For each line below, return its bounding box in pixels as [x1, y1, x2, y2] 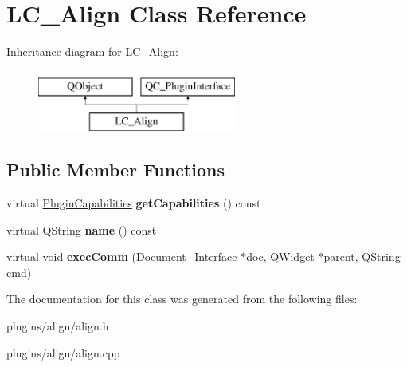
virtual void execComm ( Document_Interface [6, 248, 237, 265]
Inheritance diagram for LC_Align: [6, 43, 178, 60]
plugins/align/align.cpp [6, 344, 120, 361]
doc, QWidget [246, 248, 315, 265]
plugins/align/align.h [6, 318, 109, 334]
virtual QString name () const [6, 221, 157, 238]
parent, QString [323, 248, 401, 265]
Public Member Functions [6, 157, 225, 182]
